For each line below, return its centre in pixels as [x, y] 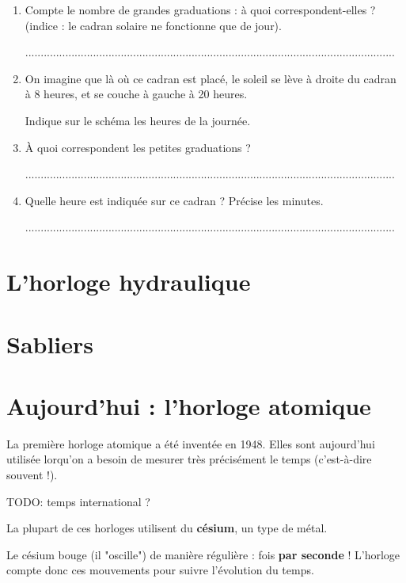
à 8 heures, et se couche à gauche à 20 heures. [136, 94]
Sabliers [50, 343]
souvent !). [32, 474]
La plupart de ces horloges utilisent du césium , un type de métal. [167, 528]
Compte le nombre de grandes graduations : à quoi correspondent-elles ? [200, 10]
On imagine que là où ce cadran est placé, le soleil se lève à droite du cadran [211, 78]
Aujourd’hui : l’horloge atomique [189, 405]
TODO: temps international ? [78, 501]
